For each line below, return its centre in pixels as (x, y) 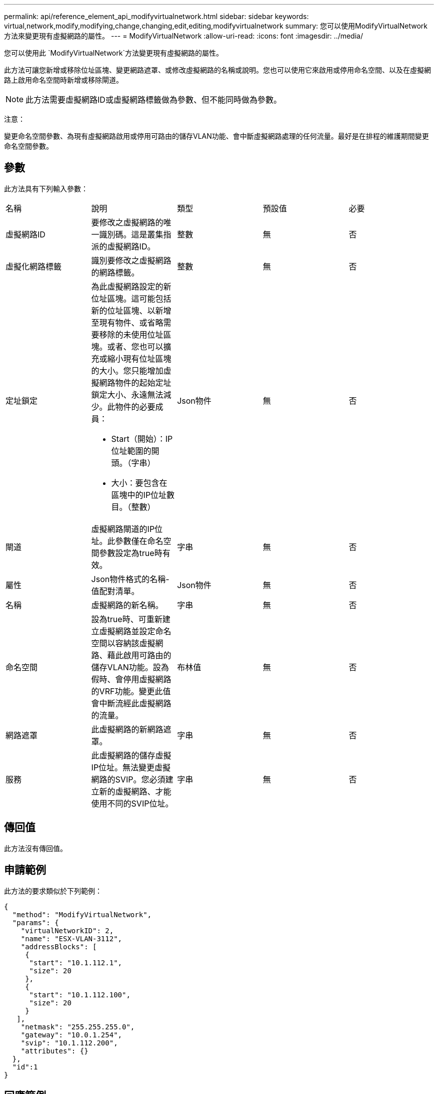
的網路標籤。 (115, 272)
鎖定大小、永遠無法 (127, 394)
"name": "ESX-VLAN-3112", (71, 938)
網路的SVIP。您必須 (128, 779)
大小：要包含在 (139, 483)
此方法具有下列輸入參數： (46, 188)
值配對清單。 (115, 591)
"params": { (35, 922)
